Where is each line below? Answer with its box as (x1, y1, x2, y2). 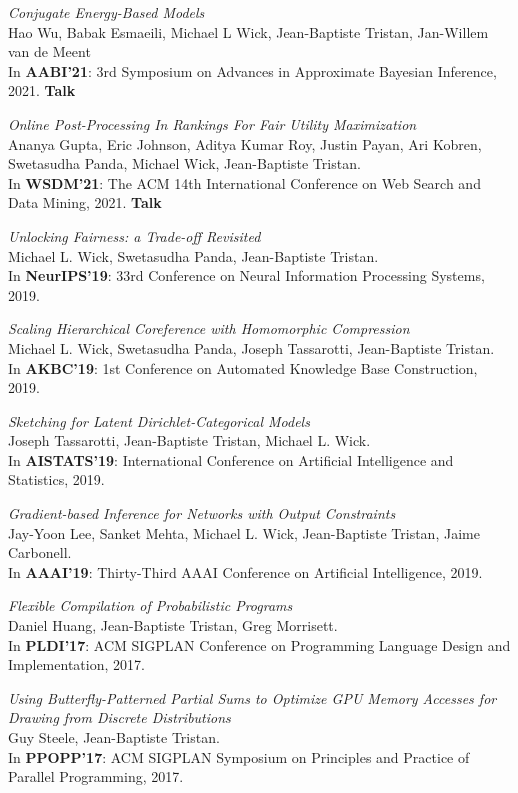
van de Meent (8, 41, 91, 62)
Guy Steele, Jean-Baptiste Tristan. (8, 727, 220, 747)
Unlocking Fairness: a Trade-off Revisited (8, 225, 261, 246)
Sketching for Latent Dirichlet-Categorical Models (8, 410, 310, 431)
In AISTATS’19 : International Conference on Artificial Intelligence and (8, 449, 454, 470)
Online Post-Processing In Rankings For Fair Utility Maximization (8, 113, 417, 134)
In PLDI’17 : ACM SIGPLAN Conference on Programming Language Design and (8, 634, 511, 655)
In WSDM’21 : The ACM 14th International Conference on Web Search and (8, 172, 481, 193)
